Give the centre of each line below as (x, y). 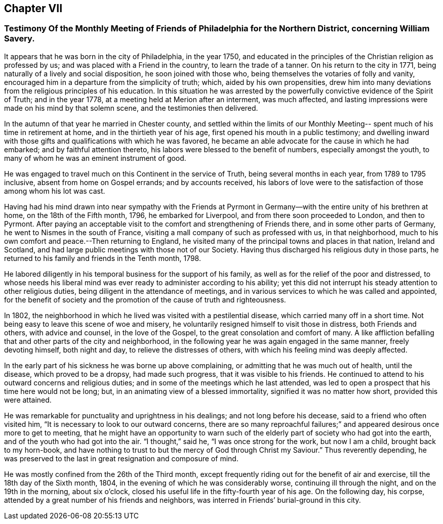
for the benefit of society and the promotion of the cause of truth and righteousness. (145, 299)
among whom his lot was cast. (55, 191)
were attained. (28, 400)
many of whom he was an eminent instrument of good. (95, 158)
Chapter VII (33, 8)
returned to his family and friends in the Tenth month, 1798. (103, 258)
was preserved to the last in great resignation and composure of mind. (121, 458)
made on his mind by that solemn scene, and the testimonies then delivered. (131, 108)
